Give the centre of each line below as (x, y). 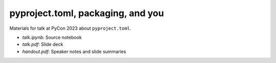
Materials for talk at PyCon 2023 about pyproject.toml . (70, 28)
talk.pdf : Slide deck (43, 44)
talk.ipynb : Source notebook (52, 37)
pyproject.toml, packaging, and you (87, 13)
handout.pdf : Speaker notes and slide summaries (74, 51)
